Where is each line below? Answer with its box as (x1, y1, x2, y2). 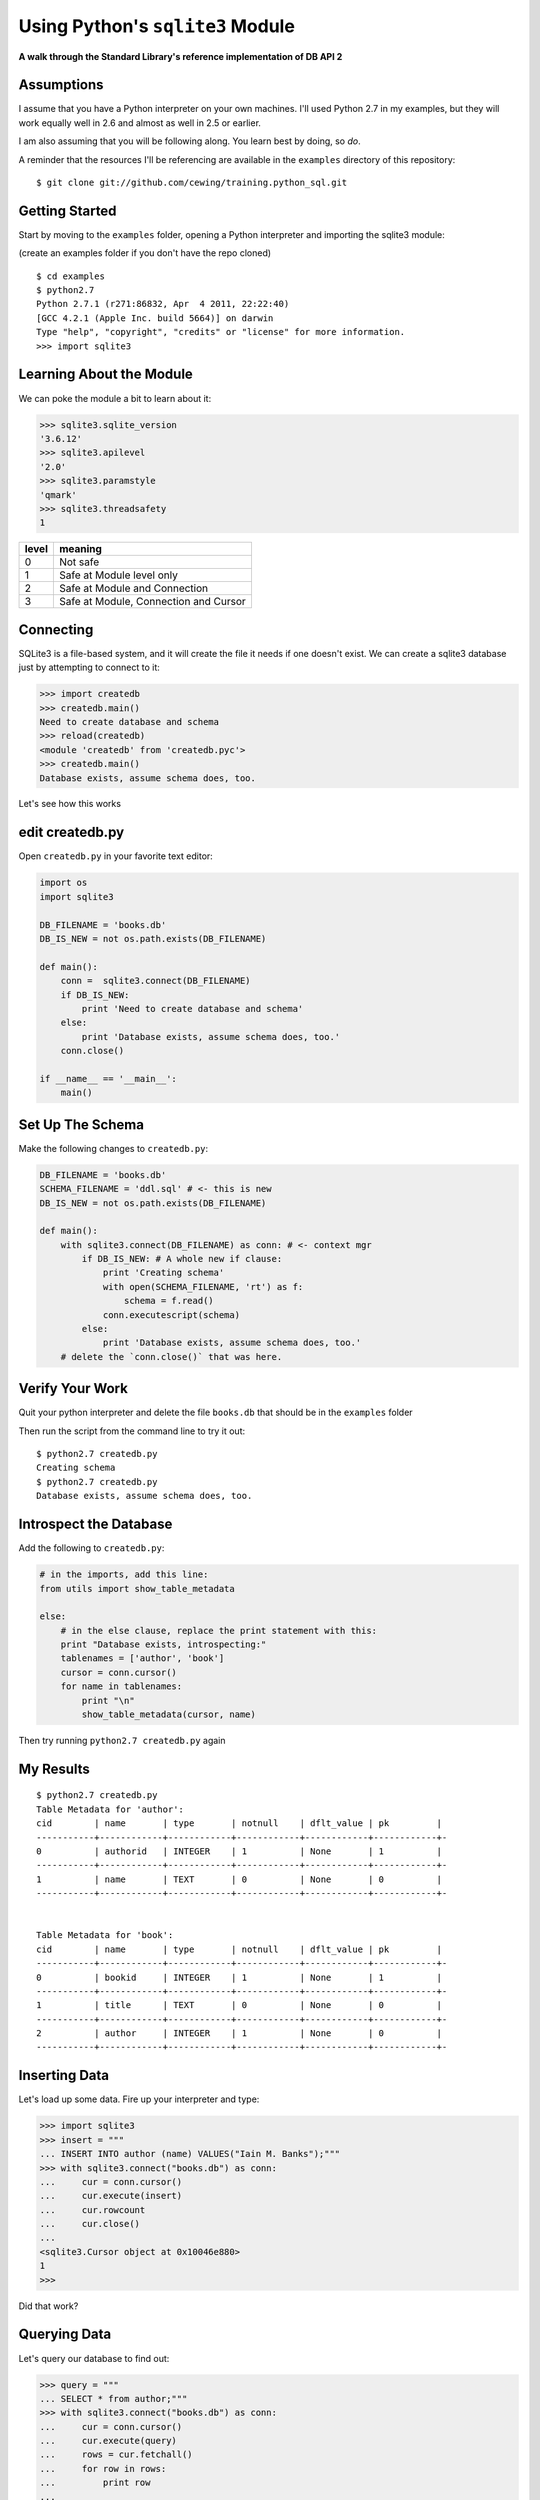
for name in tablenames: (60, 1681, 183, 1692)
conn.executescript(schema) (102, 1309, 240, 1320)
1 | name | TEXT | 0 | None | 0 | (36, 1873, 443, 1885)
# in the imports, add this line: (39, 1569, 209, 1580)
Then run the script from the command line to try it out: (18, 1425, 246, 1437)
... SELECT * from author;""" (39, 2393, 188, 2404)
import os (39, 877, 88, 889)
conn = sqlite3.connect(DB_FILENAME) (60, 975, 251, 987)
